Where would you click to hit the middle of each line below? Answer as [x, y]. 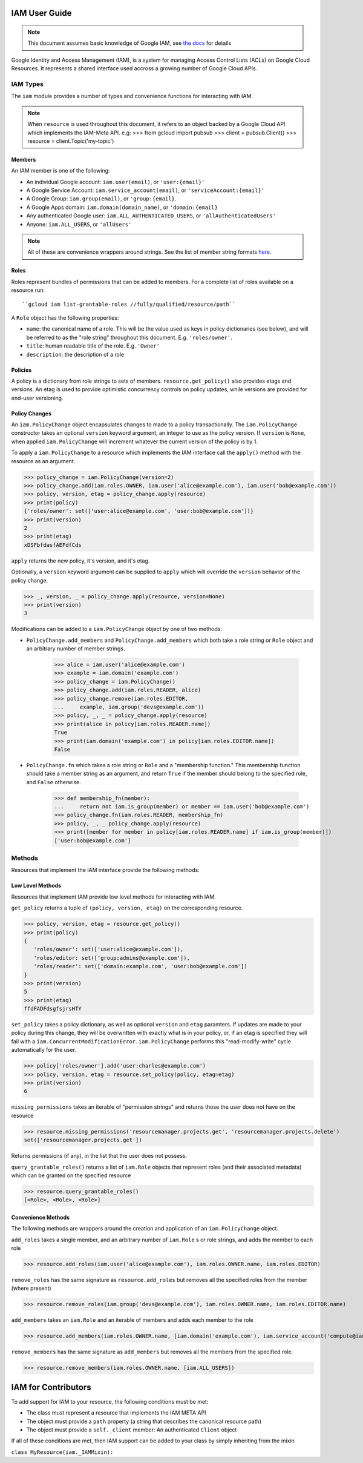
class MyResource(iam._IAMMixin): [62, 1452]
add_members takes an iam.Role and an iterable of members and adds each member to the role [132, 1320]
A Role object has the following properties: [65, 317]
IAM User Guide [41, 13]
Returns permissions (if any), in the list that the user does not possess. [99, 1156]
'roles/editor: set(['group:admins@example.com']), [112, 958]
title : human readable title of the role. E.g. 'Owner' [93, 346]
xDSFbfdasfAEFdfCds [53, 545]
